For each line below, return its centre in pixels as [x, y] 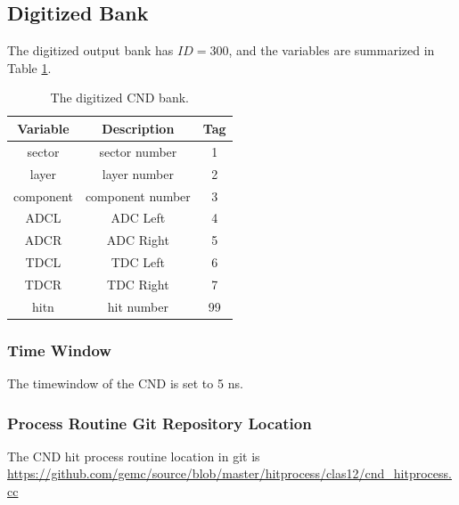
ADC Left [138, 218]
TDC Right [138, 284]
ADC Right [138, 240]
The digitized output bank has [90, 50]
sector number [138, 151]
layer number [138, 173]
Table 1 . [29, 67]
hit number [138, 306]
